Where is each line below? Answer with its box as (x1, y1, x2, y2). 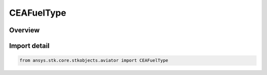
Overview (9, 26, 40, 34)
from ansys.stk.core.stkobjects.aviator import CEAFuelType (19, 58, 169, 63)
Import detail (9, 42, 49, 50)
